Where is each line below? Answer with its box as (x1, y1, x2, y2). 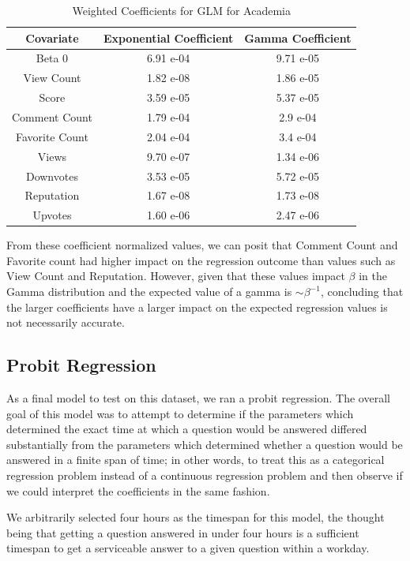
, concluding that (320, 283, 404, 300)
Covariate (25, 29, 79, 46)
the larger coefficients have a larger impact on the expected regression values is (6, 298, 388, 315)
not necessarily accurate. (6, 314, 125, 331)
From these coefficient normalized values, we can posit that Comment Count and (6, 237, 398, 253)
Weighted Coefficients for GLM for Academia (72, 2, 291, 18)
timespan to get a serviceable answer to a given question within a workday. (6, 540, 370, 556)
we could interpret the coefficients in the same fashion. (6, 482, 270, 499)
